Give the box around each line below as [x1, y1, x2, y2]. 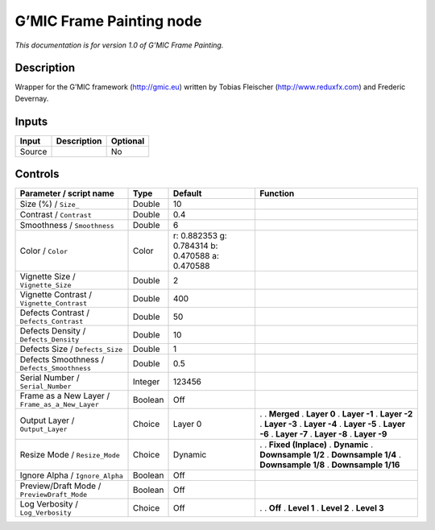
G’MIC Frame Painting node [14, 12, 202, 30]
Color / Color [19, 246, 68, 257]
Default [172, 188, 202, 199]
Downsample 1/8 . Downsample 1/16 [259, 459, 400, 470]
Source [19, 146, 48, 157]
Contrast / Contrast [19, 209, 92, 221]
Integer [132, 375, 160, 387]
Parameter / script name [19, 188, 114, 199]
